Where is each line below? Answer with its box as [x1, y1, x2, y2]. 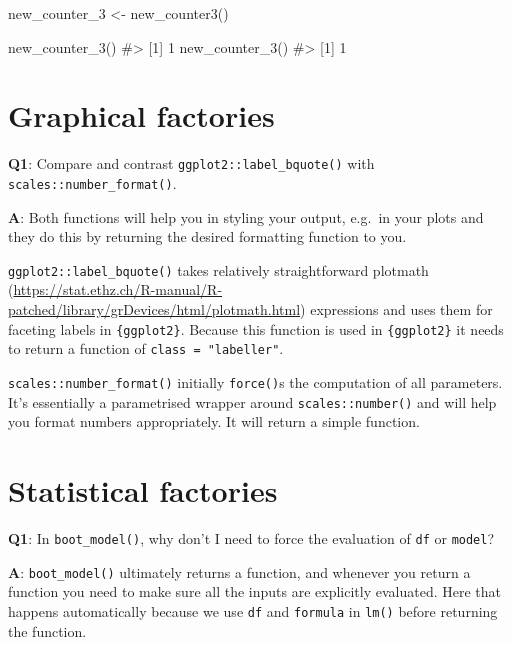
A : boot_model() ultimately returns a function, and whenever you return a [8, 561, 471, 582]
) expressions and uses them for [300, 299, 493, 320]
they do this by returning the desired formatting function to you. [8, 226, 407, 247]
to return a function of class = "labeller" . [8, 338, 284, 359]
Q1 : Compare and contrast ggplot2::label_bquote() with [8, 153, 375, 174]
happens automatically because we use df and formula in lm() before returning [8, 600, 498, 621]
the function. [8, 620, 87, 641]
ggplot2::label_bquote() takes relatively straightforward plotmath [8, 259, 429, 280]
